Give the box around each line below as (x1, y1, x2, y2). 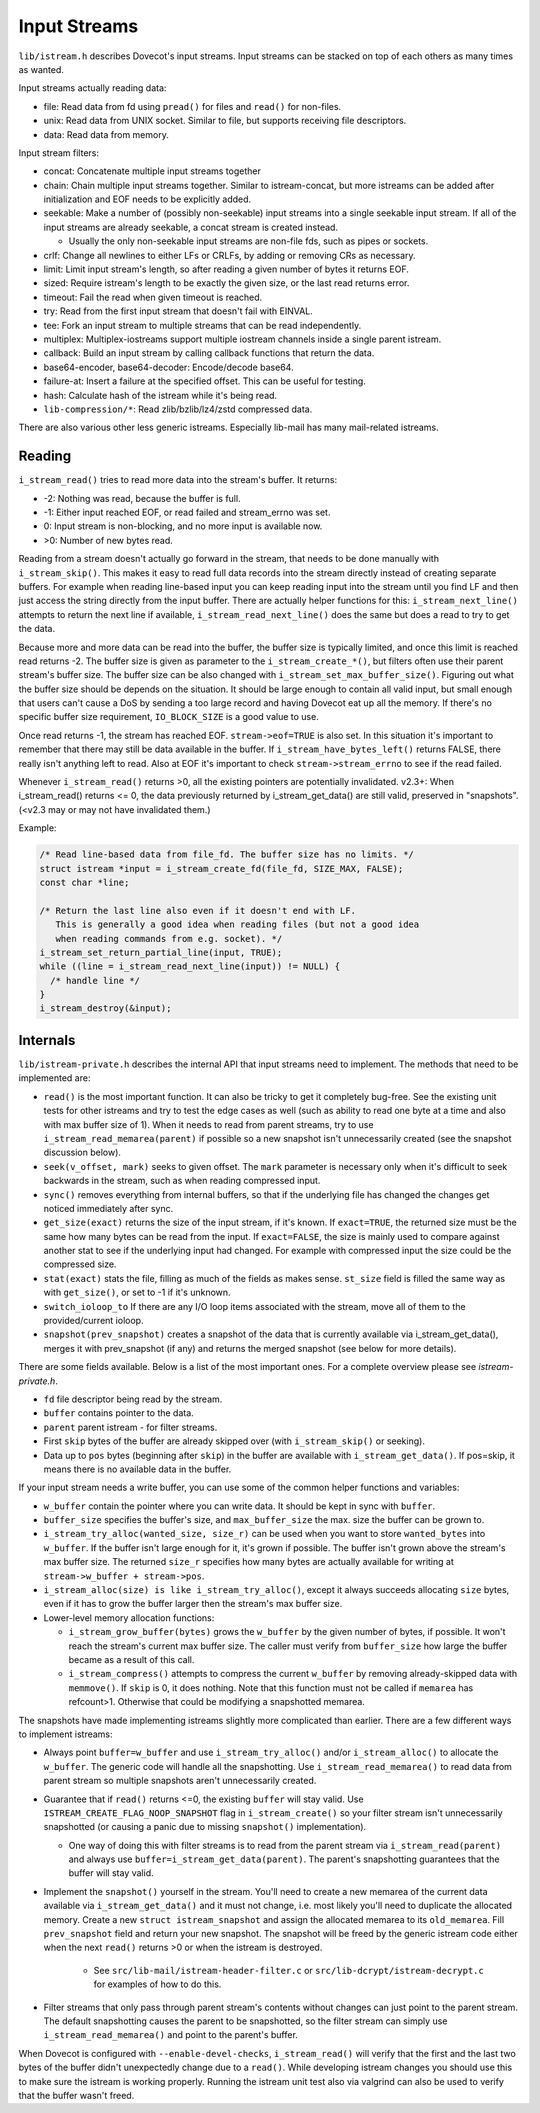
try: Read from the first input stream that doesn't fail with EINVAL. (43, 305, 314, 317)
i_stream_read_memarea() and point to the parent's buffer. (43, 2029, 299, 2041)
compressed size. (43, 1258, 117, 1270)
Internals (18, 1031, 76, 1049)
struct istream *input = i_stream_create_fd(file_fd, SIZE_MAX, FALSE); (39, 863, 404, 874)
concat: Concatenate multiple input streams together (43, 165, 262, 177)
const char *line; (39, 876, 130, 888)
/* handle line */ (50, 975, 140, 986)
